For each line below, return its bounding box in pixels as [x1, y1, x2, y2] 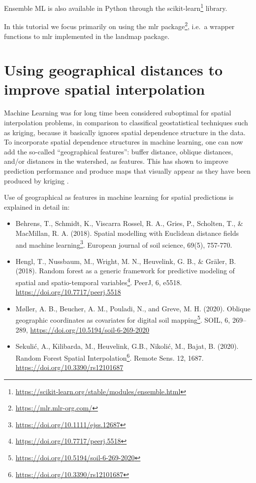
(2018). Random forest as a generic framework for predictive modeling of [15, 265, 235, 276]
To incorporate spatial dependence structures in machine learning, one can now [4, 137, 243, 147]
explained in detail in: [4, 201, 70, 212]
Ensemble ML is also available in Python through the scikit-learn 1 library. [4, 1, 227, 13]
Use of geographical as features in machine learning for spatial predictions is [4, 192, 234, 202]
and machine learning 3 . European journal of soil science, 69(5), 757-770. [15, 238, 232, 250]
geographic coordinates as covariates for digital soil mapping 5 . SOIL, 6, [15, 313, 230, 325]
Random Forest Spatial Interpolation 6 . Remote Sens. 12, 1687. [15, 351, 204, 363]
